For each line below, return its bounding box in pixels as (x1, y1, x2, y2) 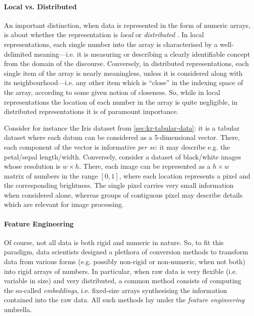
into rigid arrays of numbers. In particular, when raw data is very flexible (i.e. (4, 266, 237, 276)
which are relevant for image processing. (4, 199, 124, 209)
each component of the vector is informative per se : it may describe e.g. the (4, 141, 230, 152)
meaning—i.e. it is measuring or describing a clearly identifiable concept (34, 48, 250, 59)
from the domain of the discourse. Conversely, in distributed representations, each (4, 58, 249, 68)
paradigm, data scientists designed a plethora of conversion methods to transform (4, 247, 248, 257)
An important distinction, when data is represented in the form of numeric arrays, (4, 20, 251, 30)
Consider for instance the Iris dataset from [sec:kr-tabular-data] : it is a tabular (4, 122, 240, 133)
